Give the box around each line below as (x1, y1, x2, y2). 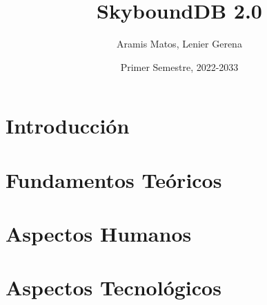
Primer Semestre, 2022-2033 (120, 59, 239, 74)
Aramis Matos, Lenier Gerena (117, 36, 242, 51)
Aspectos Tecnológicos (6, 273, 221, 302)
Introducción (6, 112, 130, 140)
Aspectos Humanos (6, 220, 192, 248)
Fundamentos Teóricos (6, 165, 222, 193)
